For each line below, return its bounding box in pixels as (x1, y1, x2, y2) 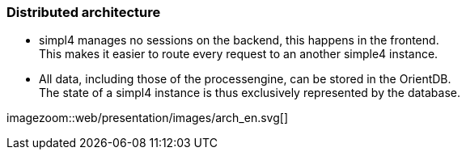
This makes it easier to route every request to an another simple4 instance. (39, 47, 438, 61)
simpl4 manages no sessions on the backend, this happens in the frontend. (39, 33, 439, 48)
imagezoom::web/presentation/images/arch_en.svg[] (6, 111, 288, 125)
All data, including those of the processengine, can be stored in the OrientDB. (39, 72, 451, 86)
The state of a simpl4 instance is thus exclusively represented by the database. (39, 86, 460, 100)
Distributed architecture (6, 4, 161, 20)
